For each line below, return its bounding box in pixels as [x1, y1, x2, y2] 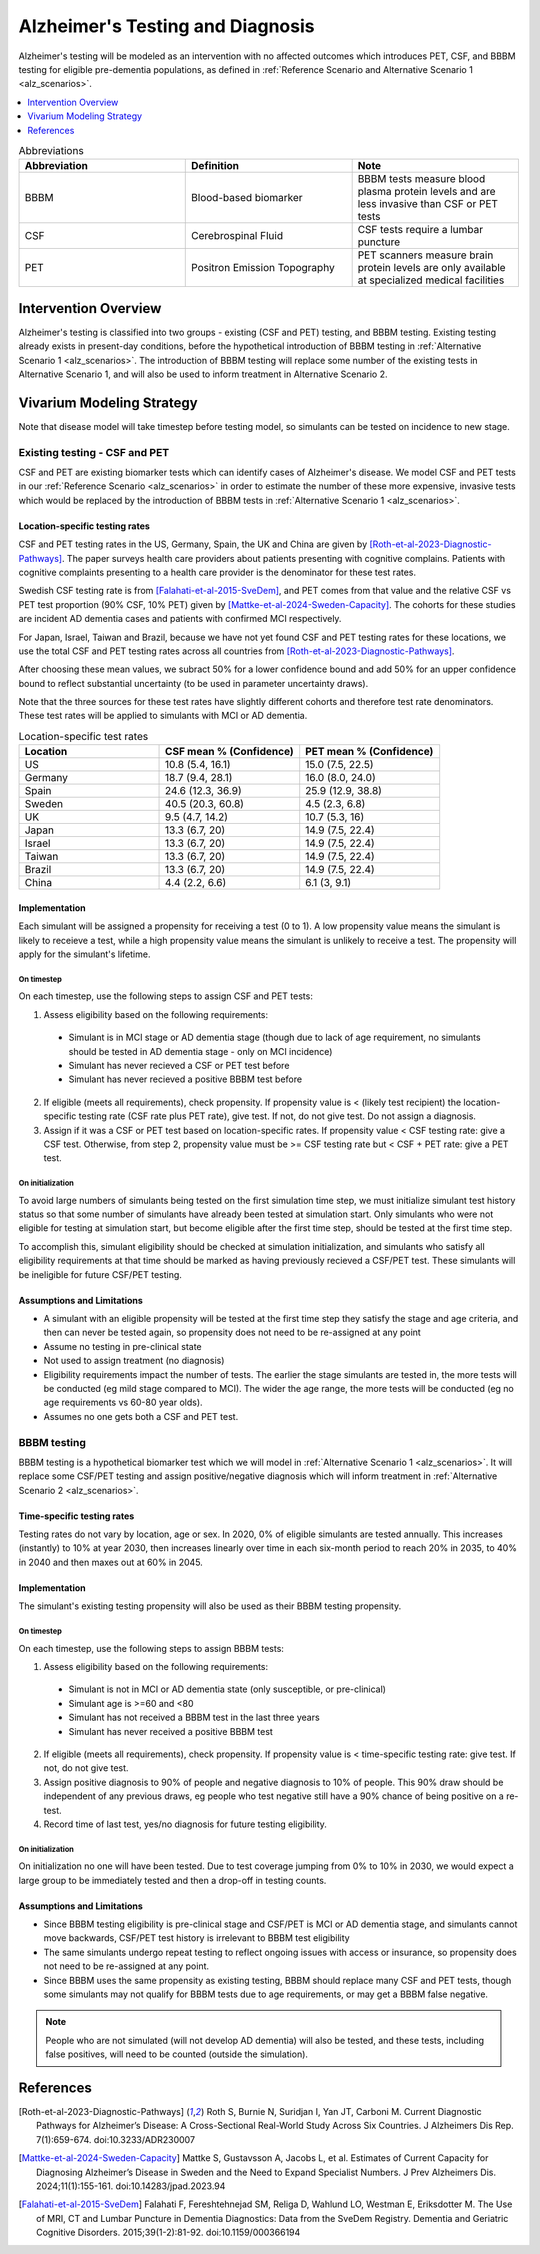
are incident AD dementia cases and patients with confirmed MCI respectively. [18, 613, 342, 625]
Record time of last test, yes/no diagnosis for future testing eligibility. [43, 1818, 327, 1830]
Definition [191, 159, 240, 173]
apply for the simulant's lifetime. [18, 948, 151, 960]
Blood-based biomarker [191, 191, 304, 205]
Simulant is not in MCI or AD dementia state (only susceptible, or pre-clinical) [68, 1683, 387, 1695]
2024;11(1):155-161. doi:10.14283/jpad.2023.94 [36, 2180, 226, 2192]
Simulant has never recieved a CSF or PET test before [68, 1059, 290, 1071]
